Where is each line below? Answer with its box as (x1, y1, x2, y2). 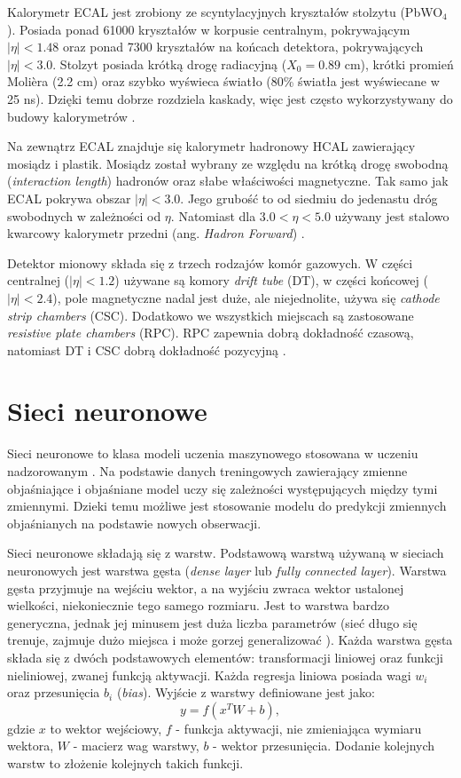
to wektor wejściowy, (50, 718, 162, 737)
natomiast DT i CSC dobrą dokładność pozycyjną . (7, 340, 286, 359)
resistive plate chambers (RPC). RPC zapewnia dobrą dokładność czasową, (7, 323, 414, 342)
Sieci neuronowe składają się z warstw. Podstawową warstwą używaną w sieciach (7, 544, 444, 562)
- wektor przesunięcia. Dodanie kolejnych (213, 736, 435, 755)
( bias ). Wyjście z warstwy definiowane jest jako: (116, 683, 375, 702)
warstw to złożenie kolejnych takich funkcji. (7, 753, 244, 772)
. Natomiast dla (170, 206, 256, 225)
